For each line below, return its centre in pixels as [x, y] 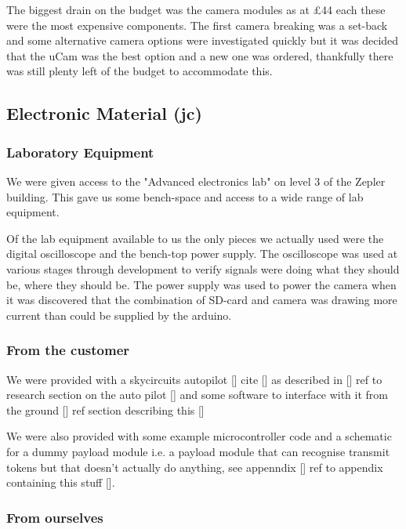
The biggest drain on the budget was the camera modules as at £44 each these [196, 9]
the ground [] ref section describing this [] [105, 409]
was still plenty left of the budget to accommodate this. [140, 71]
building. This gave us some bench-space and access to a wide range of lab [185, 196]
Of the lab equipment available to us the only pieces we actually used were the [195, 238]
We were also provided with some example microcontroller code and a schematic [199, 436]
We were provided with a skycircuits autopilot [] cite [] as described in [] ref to [194, 379]
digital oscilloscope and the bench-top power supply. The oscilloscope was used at [202, 254]
